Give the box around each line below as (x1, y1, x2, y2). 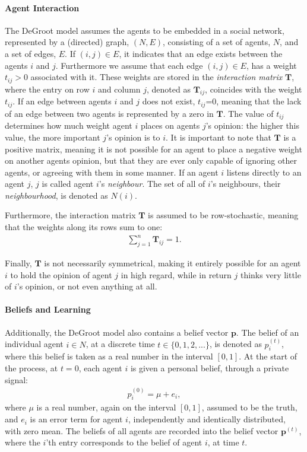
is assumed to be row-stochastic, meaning (148, 209, 299, 221)
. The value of (223, 107, 274, 119)
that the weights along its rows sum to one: (5, 221, 163, 233)
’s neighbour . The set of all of (99, 177, 205, 190)
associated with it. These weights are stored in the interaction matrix (30, 71, 283, 83)
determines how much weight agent (5, 119, 132, 132)
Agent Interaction (5, 1, 80, 14)
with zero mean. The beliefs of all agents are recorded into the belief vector (5, 424, 278, 437)
